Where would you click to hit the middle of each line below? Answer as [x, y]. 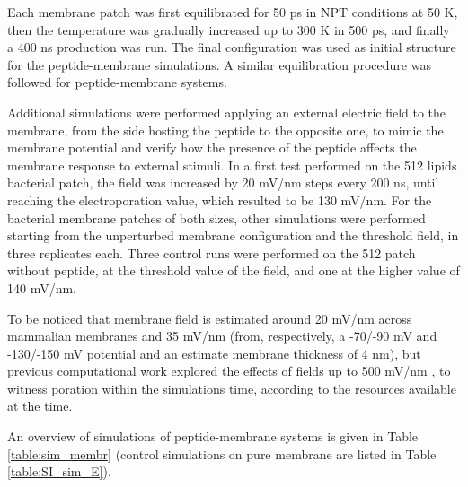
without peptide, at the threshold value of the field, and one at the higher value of [234, 270]
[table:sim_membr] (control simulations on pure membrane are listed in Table [222, 453]
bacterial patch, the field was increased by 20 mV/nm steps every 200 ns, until [223, 183]
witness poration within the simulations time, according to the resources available [232, 388]
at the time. [40, 406]
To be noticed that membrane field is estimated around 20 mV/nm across [210, 318]
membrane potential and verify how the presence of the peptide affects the [212, 148]
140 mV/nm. [42, 287]
